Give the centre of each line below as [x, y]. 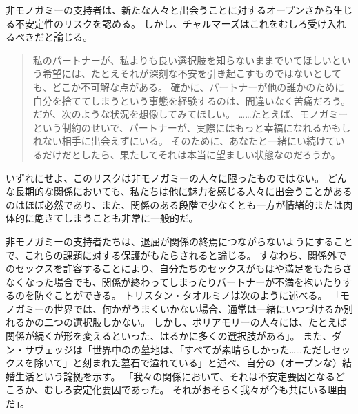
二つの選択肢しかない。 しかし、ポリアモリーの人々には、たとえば [195, 322]
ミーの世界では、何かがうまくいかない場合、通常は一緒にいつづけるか [184, 308]
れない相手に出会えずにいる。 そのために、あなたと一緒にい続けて [184, 141]
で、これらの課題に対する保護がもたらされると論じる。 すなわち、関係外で [176, 255]
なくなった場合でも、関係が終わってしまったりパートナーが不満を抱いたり [174, 281]
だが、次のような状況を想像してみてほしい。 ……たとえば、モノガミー [190, 114]
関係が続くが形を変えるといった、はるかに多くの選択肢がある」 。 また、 [169, 336]
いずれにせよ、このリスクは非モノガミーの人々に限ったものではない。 [165, 177]
